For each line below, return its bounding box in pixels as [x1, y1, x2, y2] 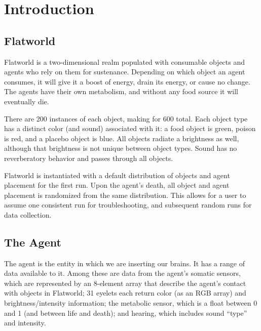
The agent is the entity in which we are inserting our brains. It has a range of [4, 258, 245, 268]
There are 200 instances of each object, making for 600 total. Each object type [4, 113, 248, 123]
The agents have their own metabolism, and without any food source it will [4, 86, 238, 97]
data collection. [4, 209, 52, 220]
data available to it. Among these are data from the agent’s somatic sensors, [4, 268, 241, 278]
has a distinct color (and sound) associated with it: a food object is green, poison [4, 123, 256, 134]
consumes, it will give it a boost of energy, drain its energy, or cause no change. [4, 76, 250, 87]
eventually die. [4, 96, 49, 106]
